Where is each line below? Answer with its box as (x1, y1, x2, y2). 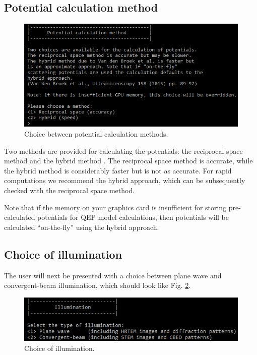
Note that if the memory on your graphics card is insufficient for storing (4, 202, 227, 212)
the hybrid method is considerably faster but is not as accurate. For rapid (4, 165, 232, 175)
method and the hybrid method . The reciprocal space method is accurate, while (4, 155, 253, 166)
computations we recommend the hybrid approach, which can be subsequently (4, 175, 245, 186)
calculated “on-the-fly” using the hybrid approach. (4, 221, 159, 232)
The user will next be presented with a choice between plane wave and (4, 270, 222, 280)
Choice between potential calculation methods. (24, 129, 168, 139)
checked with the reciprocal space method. (4, 185, 135, 196)
